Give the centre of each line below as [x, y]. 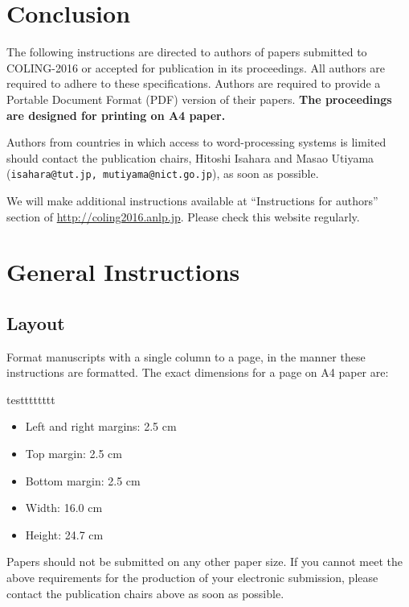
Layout [36, 322]
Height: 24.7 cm [64, 534]
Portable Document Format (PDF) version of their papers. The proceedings [199, 99]
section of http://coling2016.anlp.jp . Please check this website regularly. [183, 216]
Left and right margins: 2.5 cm [101, 426]
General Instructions [123, 272]
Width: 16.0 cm [64, 508]
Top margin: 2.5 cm [74, 454]
